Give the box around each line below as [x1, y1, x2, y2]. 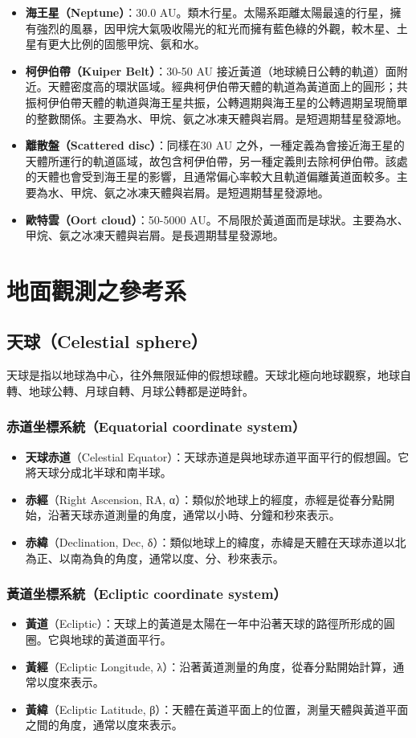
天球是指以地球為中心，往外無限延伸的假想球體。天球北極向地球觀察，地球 [6, 367, 400, 383]
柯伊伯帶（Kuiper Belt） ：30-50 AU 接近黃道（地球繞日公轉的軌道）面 [25, 62, 397, 79]
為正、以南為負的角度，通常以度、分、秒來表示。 [25, 549, 284, 566]
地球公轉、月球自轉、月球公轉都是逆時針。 [28, 382, 254, 399]
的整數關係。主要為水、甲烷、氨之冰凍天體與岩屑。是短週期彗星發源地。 [25, 109, 408, 126]
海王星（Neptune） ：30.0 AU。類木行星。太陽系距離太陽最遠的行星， [25, 4, 390, 20]
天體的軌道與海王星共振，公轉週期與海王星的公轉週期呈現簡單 [81, 93, 408, 110]
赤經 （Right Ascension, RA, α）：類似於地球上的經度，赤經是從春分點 [25, 490, 384, 507]
